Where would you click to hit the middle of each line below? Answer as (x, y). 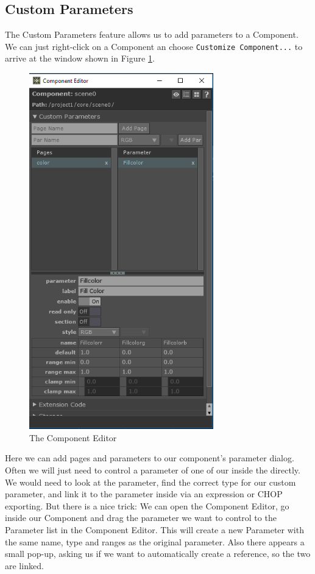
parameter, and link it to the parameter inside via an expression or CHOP (144, 494)
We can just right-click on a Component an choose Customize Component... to (154, 46)
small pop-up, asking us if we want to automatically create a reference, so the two (158, 554)
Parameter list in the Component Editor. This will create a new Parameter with (154, 529)
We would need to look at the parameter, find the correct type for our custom (150, 482)
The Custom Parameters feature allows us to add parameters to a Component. (152, 34)
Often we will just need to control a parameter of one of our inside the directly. (153, 469)
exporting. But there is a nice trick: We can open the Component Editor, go (147, 505)
